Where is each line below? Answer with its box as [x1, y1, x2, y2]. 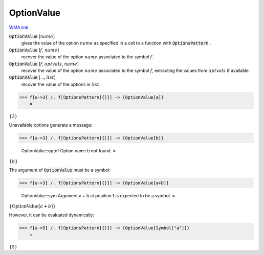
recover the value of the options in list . [21, 81, 102, 87]
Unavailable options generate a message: [9, 122, 93, 128]
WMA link [9, 24, 29, 30]
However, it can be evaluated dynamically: [9, 212, 94, 218]
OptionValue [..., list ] [9, 74, 56, 80]
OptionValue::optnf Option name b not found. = [21, 147, 116, 154]
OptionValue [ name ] [9, 33, 55, 39]
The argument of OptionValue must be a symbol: [9, 167, 111, 173]
